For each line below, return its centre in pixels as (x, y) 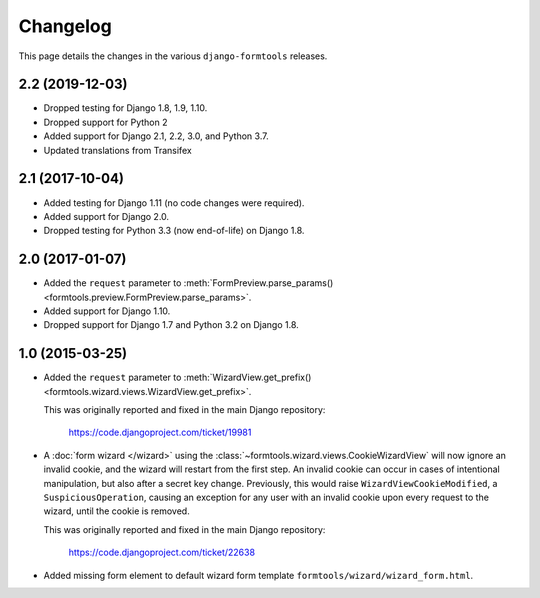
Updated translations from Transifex (117, 150)
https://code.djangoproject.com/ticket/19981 (160, 432)
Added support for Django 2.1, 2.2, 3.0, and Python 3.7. (156, 136)
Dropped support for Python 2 (105, 122)
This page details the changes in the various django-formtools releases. (173, 56)
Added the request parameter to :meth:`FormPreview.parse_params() (188, 283)
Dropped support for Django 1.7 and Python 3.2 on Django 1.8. (171, 325)
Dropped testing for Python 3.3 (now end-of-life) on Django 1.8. (174, 231)
